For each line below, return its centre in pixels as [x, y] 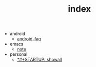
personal [19, 54]
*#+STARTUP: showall [39, 60]
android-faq [29, 39]
